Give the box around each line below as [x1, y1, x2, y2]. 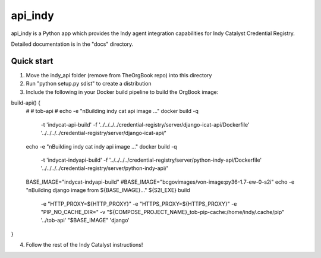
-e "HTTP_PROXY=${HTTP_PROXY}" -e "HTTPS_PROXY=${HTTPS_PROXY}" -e [40, 200, 237, 207]
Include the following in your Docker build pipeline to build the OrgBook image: [26, 88, 219, 95]
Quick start [11, 56, 53, 66]
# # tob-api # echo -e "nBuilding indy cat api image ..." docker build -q [26, 108, 199, 115]
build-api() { [11, 99, 41, 106]
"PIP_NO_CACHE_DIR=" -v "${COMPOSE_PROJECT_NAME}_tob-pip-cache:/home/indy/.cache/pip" [40, 208, 285, 215]
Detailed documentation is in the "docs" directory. [11, 40, 134, 48]
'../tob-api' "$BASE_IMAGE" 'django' [40, 217, 130, 224]
